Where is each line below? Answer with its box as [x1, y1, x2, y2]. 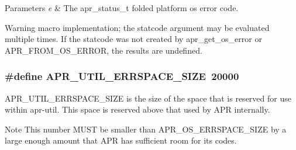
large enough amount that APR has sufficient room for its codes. [5, 134, 237, 146]
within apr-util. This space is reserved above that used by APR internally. [5, 103, 270, 116]
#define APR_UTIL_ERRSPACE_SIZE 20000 [5, 69, 239, 83]
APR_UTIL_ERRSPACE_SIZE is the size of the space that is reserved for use [5, 92, 291, 104]
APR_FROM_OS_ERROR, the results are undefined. [5, 44, 202, 56]
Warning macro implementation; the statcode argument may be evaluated [5, 21, 270, 33]
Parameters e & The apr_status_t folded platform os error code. [5, 2, 239, 13]
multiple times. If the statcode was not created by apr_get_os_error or [5, 33, 262, 45]
